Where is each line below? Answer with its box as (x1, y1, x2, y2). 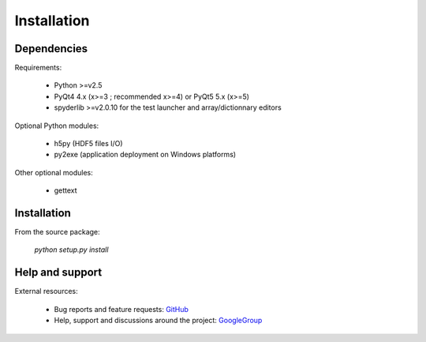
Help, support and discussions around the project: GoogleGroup (54, 316, 263, 325)
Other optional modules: (14, 167, 94, 177)
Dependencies (14, 42, 88, 55)
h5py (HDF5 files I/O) (54, 139, 123, 148)
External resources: (14, 287, 78, 296)
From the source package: (14, 227, 100, 237)
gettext (54, 186, 78, 195)
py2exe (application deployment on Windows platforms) (54, 150, 237, 160)
